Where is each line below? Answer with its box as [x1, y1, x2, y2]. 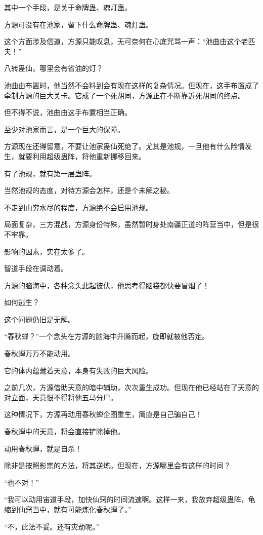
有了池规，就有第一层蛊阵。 [4, 168, 96, 178]
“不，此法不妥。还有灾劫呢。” [4, 521, 100, 531]
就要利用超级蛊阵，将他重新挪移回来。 [18, 150, 146, 161]
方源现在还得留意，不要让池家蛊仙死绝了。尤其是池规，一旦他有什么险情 [4, 141, 245, 151]
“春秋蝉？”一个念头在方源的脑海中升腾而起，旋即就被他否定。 [4, 331, 209, 341]
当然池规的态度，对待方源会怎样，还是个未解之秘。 [4, 185, 174, 196]
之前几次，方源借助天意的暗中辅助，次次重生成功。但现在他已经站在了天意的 [4, 382, 259, 393]
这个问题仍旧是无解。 [4, 314, 75, 324]
